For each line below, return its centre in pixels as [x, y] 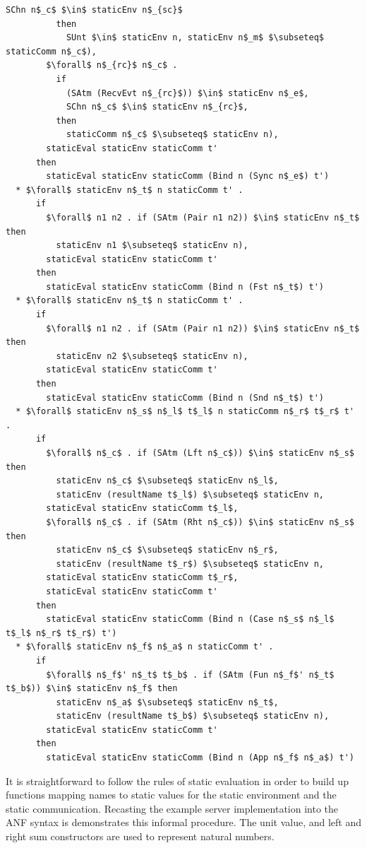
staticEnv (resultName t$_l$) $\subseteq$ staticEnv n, [190, 494]
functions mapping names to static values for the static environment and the [171, 795]
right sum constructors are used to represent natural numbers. [140, 836]
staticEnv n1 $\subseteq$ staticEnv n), [152, 246]
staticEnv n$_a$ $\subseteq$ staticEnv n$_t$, [167, 702]
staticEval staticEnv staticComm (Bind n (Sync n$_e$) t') [188, 176]
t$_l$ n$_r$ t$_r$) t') [61, 633]
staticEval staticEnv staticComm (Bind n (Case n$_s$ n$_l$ [190, 619]
